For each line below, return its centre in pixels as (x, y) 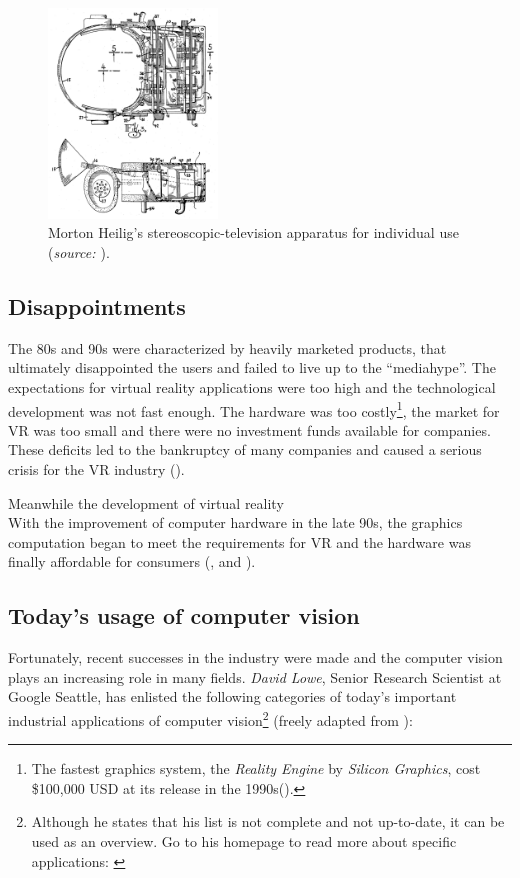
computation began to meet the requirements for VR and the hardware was (239, 541)
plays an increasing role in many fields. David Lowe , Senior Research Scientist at (255, 676)
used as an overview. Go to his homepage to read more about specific (244, 840)
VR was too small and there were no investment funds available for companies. (249, 429)
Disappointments (97, 305)
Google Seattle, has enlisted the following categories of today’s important (232, 696)
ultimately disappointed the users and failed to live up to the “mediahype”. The (252, 367)
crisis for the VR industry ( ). (96, 468)
